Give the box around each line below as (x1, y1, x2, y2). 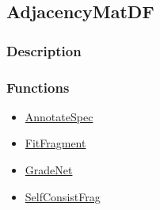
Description (6, 40, 82, 60)
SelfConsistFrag (25, 188, 101, 204)
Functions (6, 77, 70, 97)
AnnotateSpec (25, 108, 93, 124)
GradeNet (25, 162, 73, 178)
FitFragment (25, 135, 86, 151)
